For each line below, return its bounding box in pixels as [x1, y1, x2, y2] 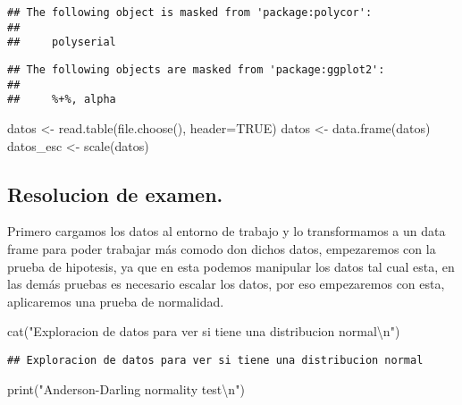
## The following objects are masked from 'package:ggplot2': [7, 63, 385, 76]
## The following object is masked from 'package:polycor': [7, 6, 373, 19]
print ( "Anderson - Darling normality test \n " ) [7, 379, 245, 398]
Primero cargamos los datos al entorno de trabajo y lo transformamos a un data [7, 222, 446, 240]
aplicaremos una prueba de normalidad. [7, 291, 224, 310]
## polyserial [7, 36, 116, 49]
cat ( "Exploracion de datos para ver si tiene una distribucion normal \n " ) [7, 322, 400, 341]
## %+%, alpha [7, 93, 116, 106]
